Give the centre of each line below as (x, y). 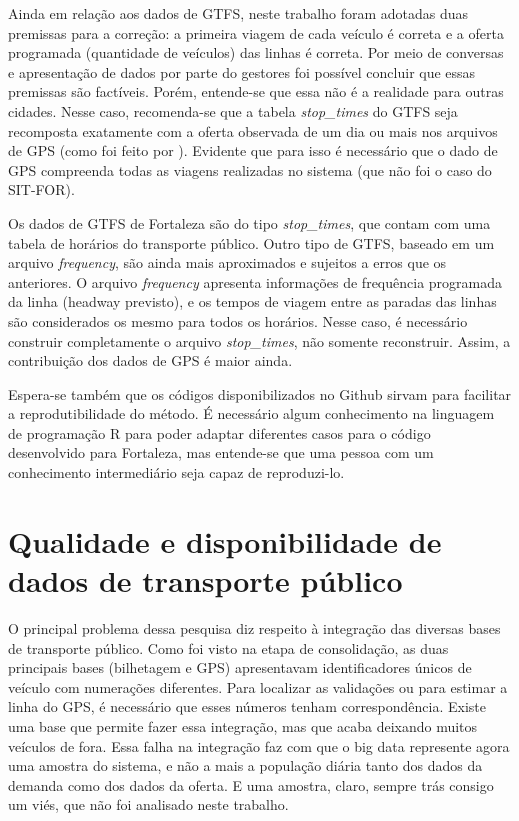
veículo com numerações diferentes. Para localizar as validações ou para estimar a (258, 686)
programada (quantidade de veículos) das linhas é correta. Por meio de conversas (256, 52)
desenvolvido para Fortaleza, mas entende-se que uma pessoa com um (221, 452)
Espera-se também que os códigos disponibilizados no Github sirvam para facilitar (260, 393)
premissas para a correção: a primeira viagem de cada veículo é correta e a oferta (256, 32)
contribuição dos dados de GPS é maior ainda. (150, 360)
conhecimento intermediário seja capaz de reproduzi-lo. (176, 472)
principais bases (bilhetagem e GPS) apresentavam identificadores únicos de (240, 667)
